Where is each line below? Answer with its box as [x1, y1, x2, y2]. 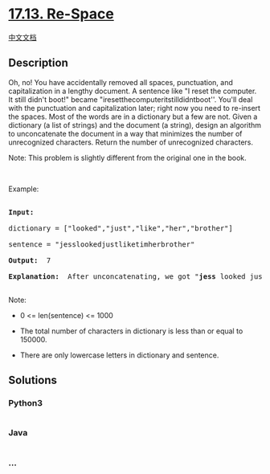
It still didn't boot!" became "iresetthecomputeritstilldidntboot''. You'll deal [8, 94, 253, 104]
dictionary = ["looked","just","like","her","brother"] [8, 223, 233, 233]
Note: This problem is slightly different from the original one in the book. [8, 153, 247, 162]
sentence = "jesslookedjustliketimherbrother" [8, 239, 195, 249]
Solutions [8, 374, 58, 387]
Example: [8, 184, 39, 194]
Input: [8, 207, 35, 217]
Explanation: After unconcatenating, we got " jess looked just [8, 272, 268, 281]
